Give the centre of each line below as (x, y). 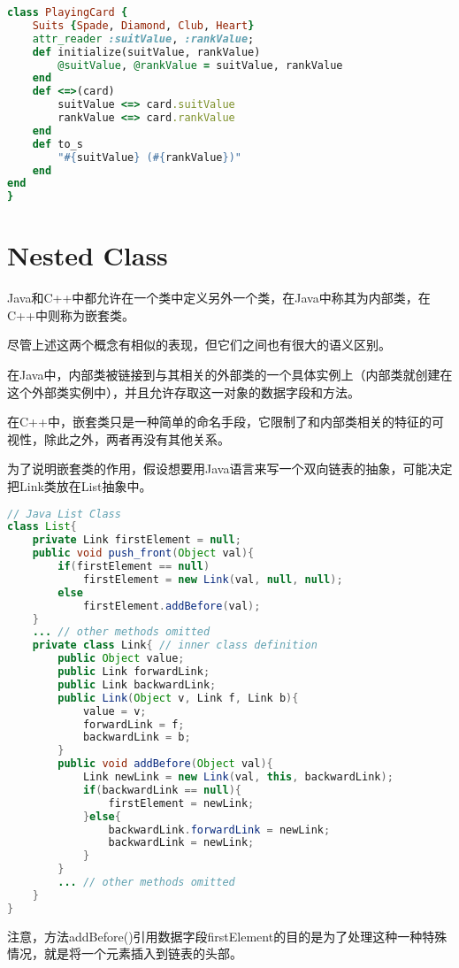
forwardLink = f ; (134, 724)
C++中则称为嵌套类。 (71, 315)
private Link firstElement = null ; (137, 540)
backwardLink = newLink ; (181, 843)
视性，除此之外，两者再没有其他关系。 (119, 438)
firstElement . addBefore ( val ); (172, 606)
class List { (42, 527)
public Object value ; (121, 659)
